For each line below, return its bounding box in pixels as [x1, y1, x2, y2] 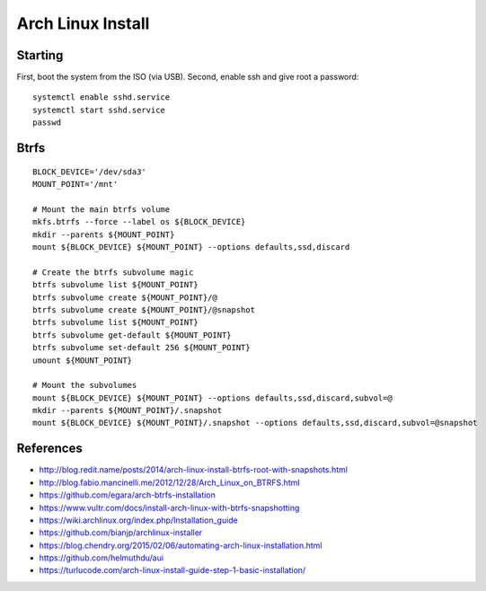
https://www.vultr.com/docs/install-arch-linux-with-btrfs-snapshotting [39, 502, 300, 513]
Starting [16, 48, 64, 63]
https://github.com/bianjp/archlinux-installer [39, 527, 203, 538]
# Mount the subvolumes [32, 380, 137, 391]
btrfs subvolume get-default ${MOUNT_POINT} [32, 330, 233, 340]
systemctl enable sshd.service [32, 93, 171, 102]
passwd [32, 118, 62, 128]
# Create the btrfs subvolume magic [32, 267, 194, 278]
